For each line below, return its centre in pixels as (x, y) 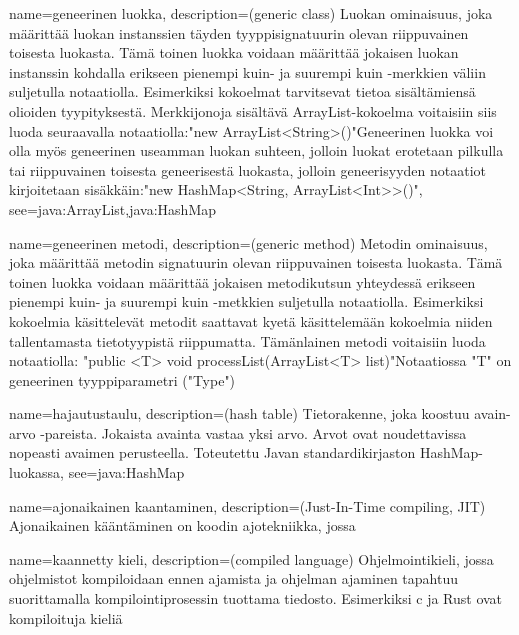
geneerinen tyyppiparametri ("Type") (122, 379)
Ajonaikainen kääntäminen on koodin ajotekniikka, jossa (182, 525)
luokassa (35, 472)
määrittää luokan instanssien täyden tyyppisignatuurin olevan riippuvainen (239, 32)
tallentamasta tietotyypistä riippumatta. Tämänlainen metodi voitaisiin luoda (247, 340)
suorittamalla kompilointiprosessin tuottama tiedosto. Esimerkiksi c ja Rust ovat (256, 598)
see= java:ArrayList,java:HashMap (113, 208)
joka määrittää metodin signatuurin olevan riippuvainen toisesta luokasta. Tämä (256, 262)
